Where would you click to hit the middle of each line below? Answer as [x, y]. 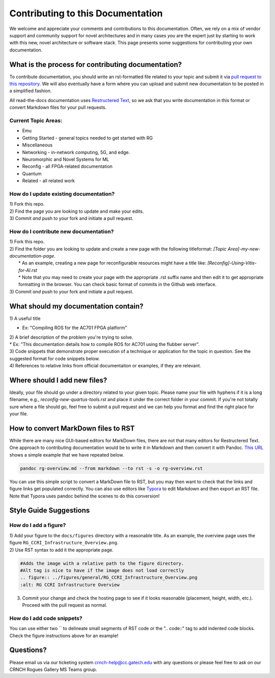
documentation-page [32, 256]
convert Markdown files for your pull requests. [58, 108]
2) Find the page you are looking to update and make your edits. [77, 211]
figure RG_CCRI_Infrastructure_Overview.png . [64, 543]
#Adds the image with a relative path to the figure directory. [102, 563]
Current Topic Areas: [36, 120]
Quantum [32, 173]
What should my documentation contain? [76, 306]
